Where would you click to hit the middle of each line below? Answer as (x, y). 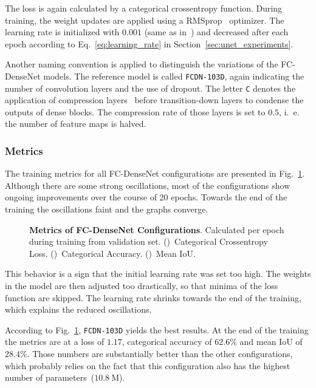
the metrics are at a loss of (55, 342)
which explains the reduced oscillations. (78, 309)
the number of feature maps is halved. (76, 124)
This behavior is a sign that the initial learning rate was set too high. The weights (158, 274)
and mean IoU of (271, 342)
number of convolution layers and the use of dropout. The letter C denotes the (150, 88)
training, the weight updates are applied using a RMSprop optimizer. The (145, 20)
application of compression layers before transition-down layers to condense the (154, 100)
